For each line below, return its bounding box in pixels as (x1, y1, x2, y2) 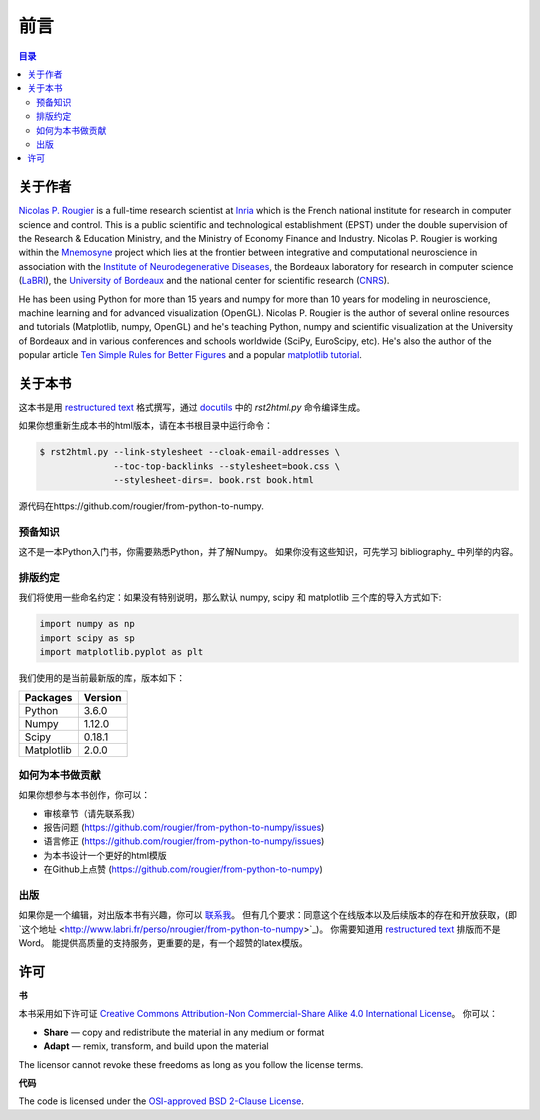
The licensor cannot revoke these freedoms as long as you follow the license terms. (18, 1058, 364, 1070)
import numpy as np (39, 618, 135, 630)
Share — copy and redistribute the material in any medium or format (43, 1026, 325, 1038)
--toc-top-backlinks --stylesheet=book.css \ (113, 460, 341, 472)
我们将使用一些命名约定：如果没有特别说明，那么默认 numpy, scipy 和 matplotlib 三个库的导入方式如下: (18, 591, 442, 604)
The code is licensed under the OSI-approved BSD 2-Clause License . (18, 1095, 304, 1107)
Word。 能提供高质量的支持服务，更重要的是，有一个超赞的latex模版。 (18, 937, 309, 949)
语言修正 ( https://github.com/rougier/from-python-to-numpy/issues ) (43, 835, 325, 847)
